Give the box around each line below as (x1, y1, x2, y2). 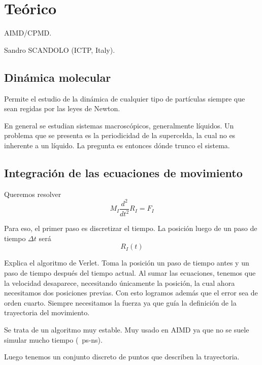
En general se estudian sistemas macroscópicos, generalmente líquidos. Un (4, 120, 234, 130)
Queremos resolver (4, 188, 61, 199)
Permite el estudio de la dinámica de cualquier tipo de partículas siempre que (4, 93, 245, 104)
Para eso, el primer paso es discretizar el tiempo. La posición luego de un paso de (4, 223, 257, 234)
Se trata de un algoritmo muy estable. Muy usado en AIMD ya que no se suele (4, 324, 249, 335)
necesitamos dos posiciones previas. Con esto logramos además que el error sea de (4, 287, 258, 298)
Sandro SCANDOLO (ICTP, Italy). (4, 44, 115, 55)
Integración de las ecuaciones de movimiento (4, 164, 243, 180)
